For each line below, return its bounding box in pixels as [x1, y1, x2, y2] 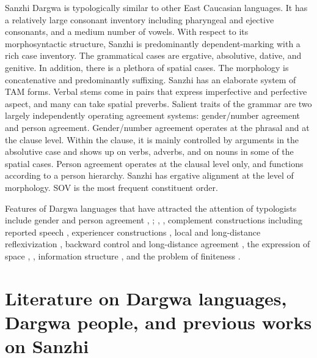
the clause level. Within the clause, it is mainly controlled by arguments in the [5, 133, 299, 146]
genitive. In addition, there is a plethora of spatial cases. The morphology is [5, 61, 289, 73]
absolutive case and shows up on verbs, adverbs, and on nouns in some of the [5, 145, 294, 158]
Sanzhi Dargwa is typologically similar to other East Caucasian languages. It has [5, 1, 308, 13]
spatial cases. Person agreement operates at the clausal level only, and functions [5, 157, 304, 170]
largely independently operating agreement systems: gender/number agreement [5, 109, 301, 122]
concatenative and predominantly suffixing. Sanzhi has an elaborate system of [5, 73, 296, 86]
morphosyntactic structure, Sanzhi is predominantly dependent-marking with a [5, 37, 301, 50]
